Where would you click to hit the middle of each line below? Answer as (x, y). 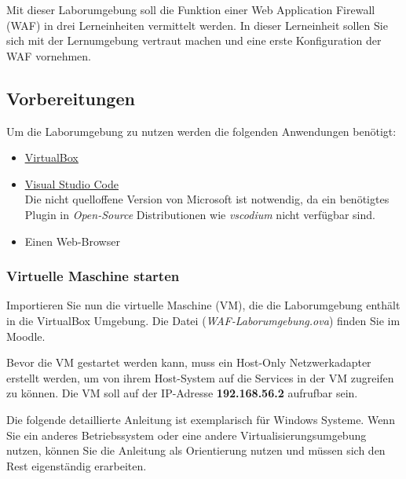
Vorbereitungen (71, 98)
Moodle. (26, 336)
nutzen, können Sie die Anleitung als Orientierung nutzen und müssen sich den (196, 450)
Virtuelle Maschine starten (93, 276)
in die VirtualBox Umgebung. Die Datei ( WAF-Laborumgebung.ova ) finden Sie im (203, 320)
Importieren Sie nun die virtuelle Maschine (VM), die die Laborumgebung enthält (203, 305)
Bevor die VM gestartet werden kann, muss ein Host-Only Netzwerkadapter (189, 362)
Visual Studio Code (71, 183)
